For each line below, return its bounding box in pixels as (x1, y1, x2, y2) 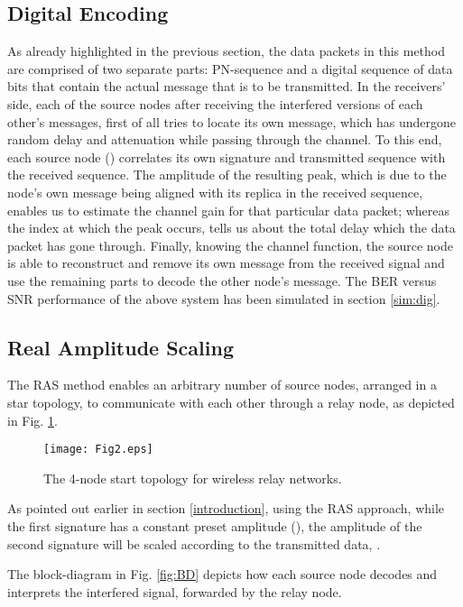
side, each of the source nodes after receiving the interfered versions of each (7, 94, 423, 113)
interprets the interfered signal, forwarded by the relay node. (7, 582, 342, 601)
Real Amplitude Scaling (7, 333, 234, 361)
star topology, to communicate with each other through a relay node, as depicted (7, 392, 455, 411)
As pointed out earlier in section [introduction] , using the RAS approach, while (7, 499, 445, 518)
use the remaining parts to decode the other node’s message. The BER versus (7, 271, 437, 290)
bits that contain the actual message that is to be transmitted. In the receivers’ (7, 77, 446, 96)
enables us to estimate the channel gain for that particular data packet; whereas (7, 200, 450, 219)
